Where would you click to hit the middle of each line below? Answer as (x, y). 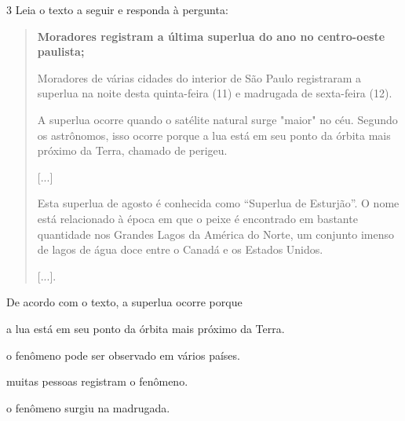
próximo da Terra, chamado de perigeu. (132, 150)
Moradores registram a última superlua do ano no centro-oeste (211, 36)
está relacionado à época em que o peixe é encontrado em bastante (197, 218)
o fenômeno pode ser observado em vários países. (123, 355)
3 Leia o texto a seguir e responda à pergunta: (117, 9)
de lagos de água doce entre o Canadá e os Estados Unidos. (180, 249)
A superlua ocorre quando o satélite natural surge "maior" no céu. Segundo (217, 119)
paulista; (61, 51)
